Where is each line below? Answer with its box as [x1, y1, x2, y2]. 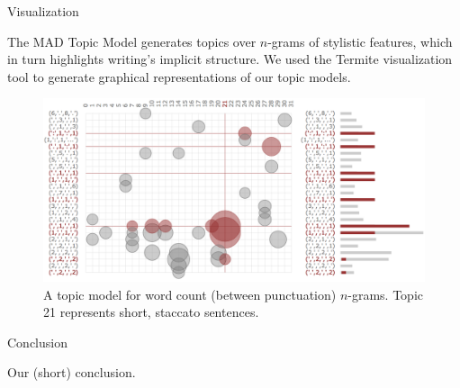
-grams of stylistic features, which [267, 32, 453, 50]
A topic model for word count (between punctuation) [43, 284, 337, 303]
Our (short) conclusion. [7, 363, 136, 382]
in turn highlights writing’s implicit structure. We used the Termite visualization [7, 50, 453, 68]
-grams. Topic [347, 284, 424, 303]
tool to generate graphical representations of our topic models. [7, 67, 351, 86]
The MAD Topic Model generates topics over [7, 32, 257, 50]
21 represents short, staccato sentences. [43, 302, 259, 321]
